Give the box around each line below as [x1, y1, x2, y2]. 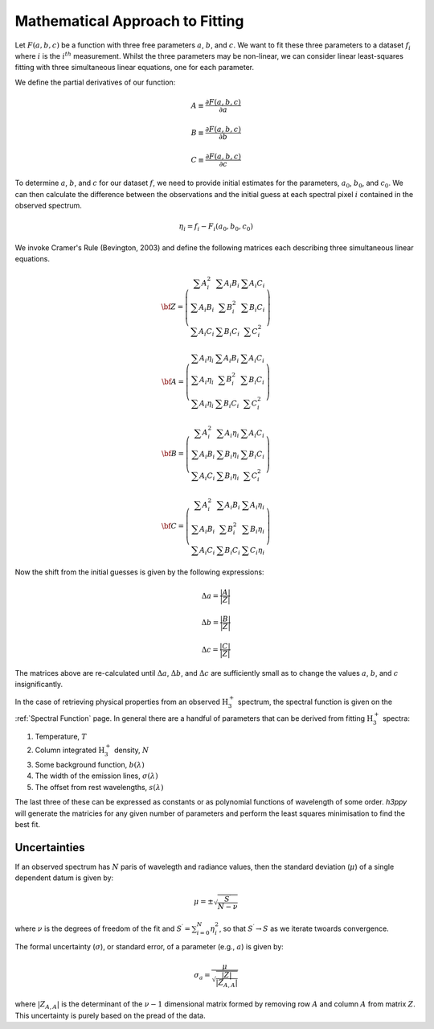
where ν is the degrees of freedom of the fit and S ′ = [14, 923, 190, 933]
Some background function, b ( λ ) [35, 760, 145, 769]
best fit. [14, 819, 40, 829]
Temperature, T [35, 732, 88, 742]
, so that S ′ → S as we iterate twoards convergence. [219, 923, 389, 933]
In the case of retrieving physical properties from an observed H [14, 697, 229, 706]
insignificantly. [14, 680, 63, 689]
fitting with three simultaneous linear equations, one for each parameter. [14, 63, 255, 72]
